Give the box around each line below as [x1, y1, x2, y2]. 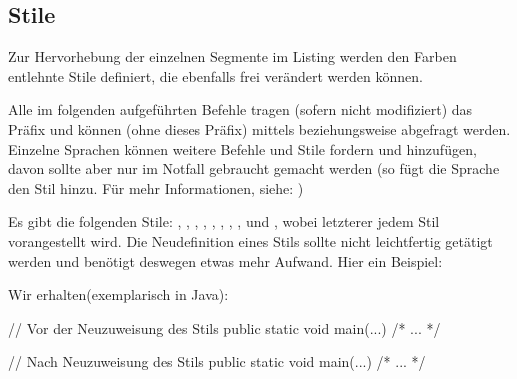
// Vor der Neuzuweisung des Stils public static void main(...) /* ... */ [8, 317, 441, 338]
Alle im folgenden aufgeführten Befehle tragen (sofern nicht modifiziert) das [8, 99, 473, 120]
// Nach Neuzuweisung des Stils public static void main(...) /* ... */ [8, 351, 426, 372]
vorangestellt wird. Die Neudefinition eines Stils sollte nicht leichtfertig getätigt [8, 230, 493, 251]
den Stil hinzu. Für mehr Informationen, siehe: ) [8, 177, 304, 198]
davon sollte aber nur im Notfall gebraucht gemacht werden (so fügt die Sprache [8, 158, 500, 179]
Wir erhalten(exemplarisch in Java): [8, 284, 229, 305]
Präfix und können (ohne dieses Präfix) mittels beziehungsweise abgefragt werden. [8, 118, 511, 139]
